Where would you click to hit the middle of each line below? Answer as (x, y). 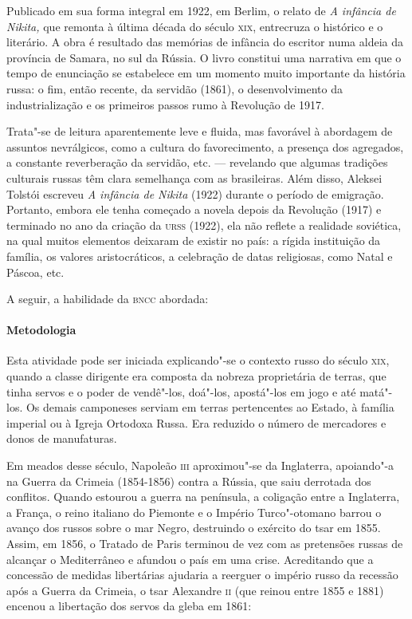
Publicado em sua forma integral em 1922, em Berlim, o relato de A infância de (201, 10)
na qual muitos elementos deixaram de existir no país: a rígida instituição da (194, 241)
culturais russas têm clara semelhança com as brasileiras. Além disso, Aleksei (194, 177)
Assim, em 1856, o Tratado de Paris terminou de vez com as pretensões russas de (205, 544)
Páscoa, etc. (35, 272)
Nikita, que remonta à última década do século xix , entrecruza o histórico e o (195, 26)
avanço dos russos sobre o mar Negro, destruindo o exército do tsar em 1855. (194, 528)
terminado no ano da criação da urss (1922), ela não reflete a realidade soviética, (204, 225)
